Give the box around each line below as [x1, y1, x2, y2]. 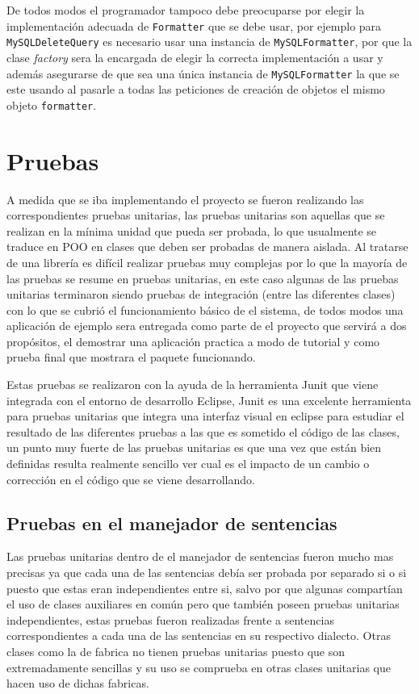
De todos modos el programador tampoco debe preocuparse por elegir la [6, 2, 365, 18]
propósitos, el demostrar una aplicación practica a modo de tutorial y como [6, 332, 380, 349]
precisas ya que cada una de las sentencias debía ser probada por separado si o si [6, 564, 407, 581]
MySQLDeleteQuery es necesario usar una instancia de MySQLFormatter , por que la [6, 33, 413, 50]
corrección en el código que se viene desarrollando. [6, 470, 255, 487]
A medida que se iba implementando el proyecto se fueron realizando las [6, 190, 364, 207]
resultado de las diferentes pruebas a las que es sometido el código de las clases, [6, 423, 400, 440]
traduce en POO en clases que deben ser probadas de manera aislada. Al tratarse [6, 238, 409, 255]
